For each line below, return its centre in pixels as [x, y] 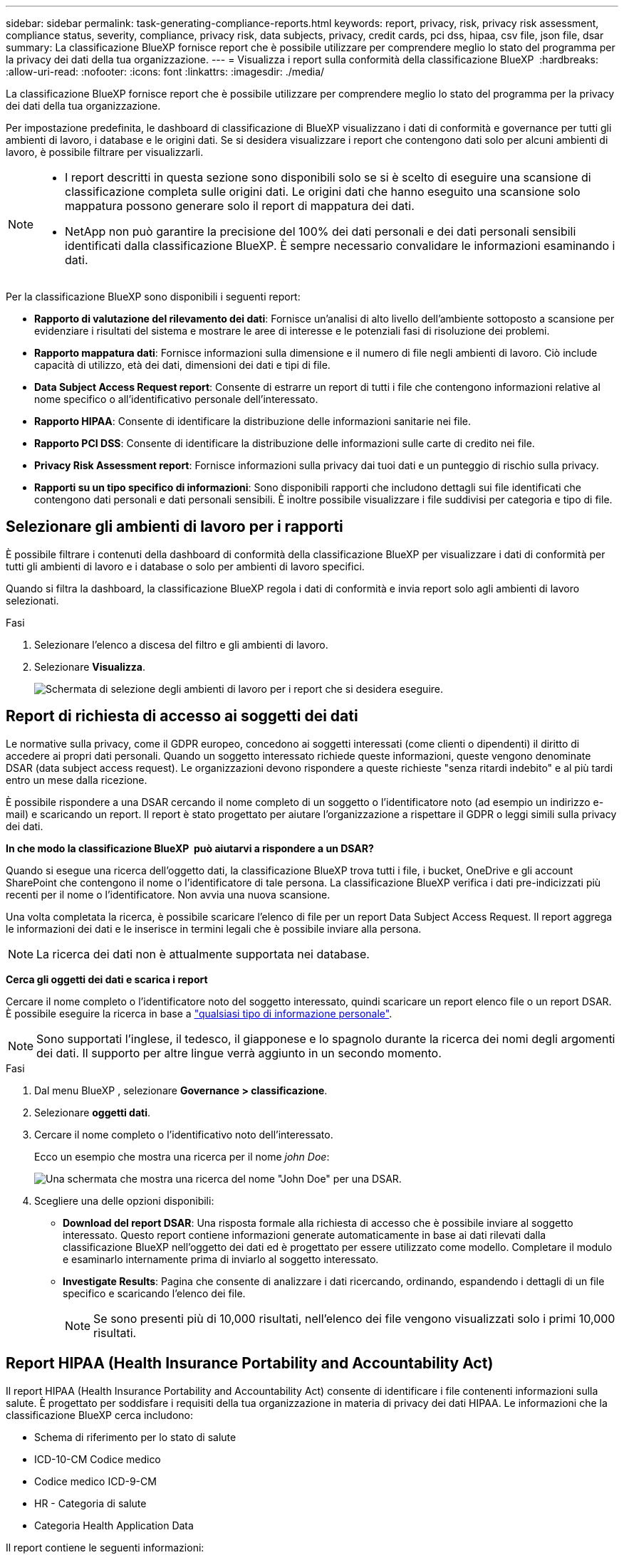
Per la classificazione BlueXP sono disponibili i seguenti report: [153, 297]
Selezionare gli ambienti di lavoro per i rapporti [175, 527]
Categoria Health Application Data [114, 1525]
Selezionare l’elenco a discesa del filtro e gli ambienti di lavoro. [181, 644]
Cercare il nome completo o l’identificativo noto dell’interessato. [184, 1134]
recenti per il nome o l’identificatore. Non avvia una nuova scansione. [168, 894]
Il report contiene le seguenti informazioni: [105, 1547]
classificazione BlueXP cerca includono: [100, 1415]
